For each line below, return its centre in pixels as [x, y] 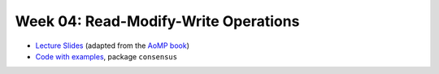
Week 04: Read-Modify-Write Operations [157, 21]
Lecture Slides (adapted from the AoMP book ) [113, 46]
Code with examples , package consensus [106, 56]
